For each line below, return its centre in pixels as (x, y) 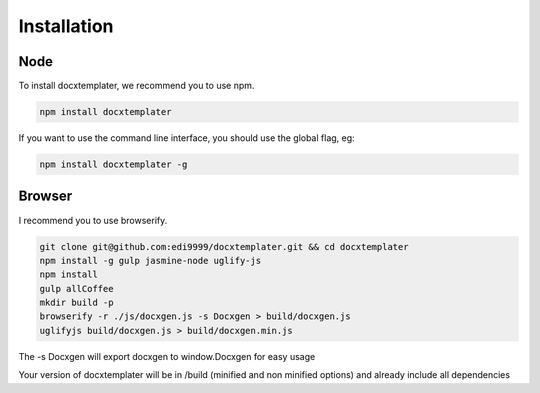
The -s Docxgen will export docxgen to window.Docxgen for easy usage (167, 356)
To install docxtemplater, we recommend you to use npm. (136, 86)
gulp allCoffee (76, 288)
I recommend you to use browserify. (93, 220)
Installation (66, 26)
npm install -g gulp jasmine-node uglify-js (150, 260)
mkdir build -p (76, 303)
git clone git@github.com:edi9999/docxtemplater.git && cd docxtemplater (224, 246)
